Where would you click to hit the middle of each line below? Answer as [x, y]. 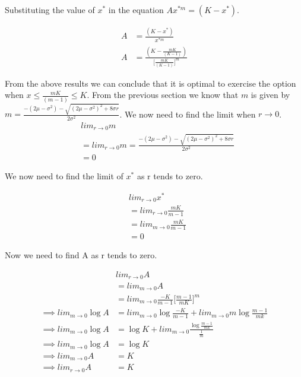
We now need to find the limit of [64, 175]
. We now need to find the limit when [188, 114]
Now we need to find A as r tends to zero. [81, 254]
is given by [270, 95]
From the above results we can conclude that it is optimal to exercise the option [150, 83]
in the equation [136, 9]
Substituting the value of [50, 9]
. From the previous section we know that [163, 95]
